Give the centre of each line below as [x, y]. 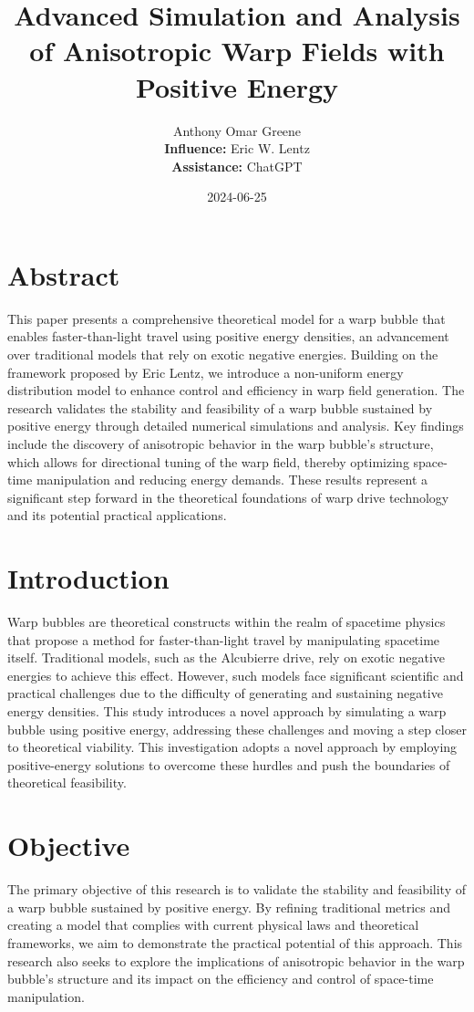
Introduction [88, 578]
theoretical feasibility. [67, 782]
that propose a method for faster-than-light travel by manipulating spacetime [224, 639]
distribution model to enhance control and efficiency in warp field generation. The [236, 390]
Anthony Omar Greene [237, 130]
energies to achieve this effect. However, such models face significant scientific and [236, 675]
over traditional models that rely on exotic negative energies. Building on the [223, 354]
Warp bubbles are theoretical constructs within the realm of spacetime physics [227, 622]
